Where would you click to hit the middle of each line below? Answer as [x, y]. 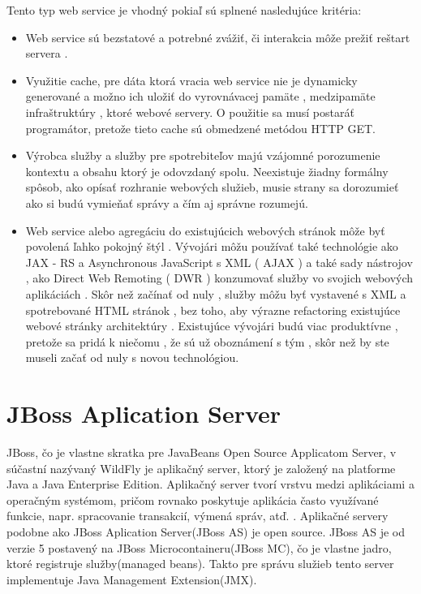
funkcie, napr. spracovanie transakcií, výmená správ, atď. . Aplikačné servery [198, 516]
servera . [47, 53]
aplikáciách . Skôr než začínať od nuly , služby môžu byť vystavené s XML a [216, 293]
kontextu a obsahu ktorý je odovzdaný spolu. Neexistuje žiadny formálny [207, 171]
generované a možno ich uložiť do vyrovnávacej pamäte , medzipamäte [200, 96]
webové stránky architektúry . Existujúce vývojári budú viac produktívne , [212, 326]
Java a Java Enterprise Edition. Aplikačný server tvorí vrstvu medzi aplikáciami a [210, 484]
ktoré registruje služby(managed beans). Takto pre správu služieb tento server [200, 564]
